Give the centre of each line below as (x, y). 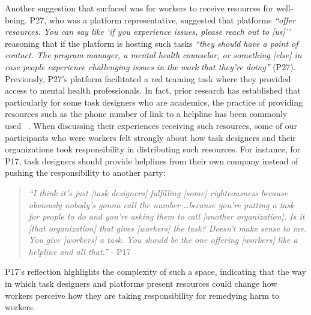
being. (16, 19)
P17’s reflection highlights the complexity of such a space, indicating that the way (155, 271)
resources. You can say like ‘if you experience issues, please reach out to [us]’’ (148, 31)
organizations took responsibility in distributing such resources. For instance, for (153, 149)
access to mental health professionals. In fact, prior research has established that (153, 90)
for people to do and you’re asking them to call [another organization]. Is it (167, 216)
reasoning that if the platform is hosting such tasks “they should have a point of (152, 43)
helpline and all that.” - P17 (80, 251)
